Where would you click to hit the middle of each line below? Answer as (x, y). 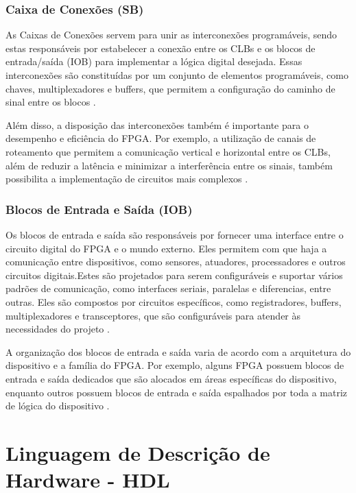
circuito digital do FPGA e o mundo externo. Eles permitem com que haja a (166, 248)
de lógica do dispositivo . (58, 406)
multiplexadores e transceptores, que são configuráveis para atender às (153, 315)
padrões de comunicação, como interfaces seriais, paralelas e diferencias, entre (168, 288)
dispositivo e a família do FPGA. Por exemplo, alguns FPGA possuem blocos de (175, 365)
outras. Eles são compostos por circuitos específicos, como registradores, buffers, (174, 301)
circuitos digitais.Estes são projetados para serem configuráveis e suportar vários (174, 275)
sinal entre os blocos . (51, 102)
